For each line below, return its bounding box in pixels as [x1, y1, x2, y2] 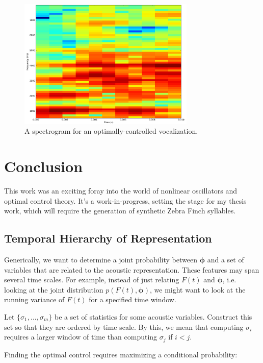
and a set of [207, 254, 244, 265]
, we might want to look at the [149, 284, 246, 295]
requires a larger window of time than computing [4, 331, 157, 342]
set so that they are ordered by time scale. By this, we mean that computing [4, 321, 244, 332]
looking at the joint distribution [4, 284, 103, 295]
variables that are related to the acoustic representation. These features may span [4, 264, 259, 275]
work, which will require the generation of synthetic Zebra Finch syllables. [4, 205, 236, 216]
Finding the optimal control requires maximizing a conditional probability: [4, 349, 238, 359]
